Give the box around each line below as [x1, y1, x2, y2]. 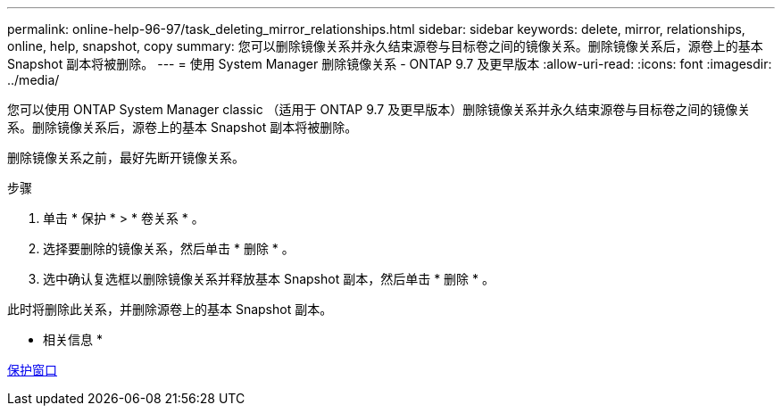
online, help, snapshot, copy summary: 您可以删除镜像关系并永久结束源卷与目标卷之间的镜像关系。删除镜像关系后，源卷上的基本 [7, 38, 763, 54]
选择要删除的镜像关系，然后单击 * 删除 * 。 [43, 241, 295, 256]
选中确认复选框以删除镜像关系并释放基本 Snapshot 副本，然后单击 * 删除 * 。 [43, 271, 495, 286]
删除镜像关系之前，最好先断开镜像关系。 [7, 150, 245, 165]
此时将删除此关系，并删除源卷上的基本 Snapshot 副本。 [7, 301, 333, 317]
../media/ [7, 72, 60, 87]
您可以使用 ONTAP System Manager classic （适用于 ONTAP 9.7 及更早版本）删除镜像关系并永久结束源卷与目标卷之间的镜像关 [7, 102, 751, 117]
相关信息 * [43, 332, 103, 347]
